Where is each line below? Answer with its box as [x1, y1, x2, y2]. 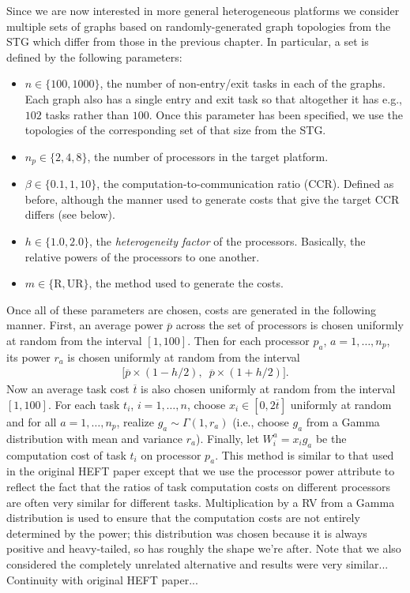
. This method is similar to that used [215, 446, 394, 463]
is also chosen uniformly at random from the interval [141, 381, 396, 397]
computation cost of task [6, 446, 126, 463]
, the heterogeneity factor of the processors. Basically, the [89, 232, 366, 249]
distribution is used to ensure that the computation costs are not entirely [6, 509, 360, 526]
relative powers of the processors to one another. [24, 248, 260, 265]
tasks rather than [45, 106, 130, 122]
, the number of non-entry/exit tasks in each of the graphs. [100, 75, 386, 92]
